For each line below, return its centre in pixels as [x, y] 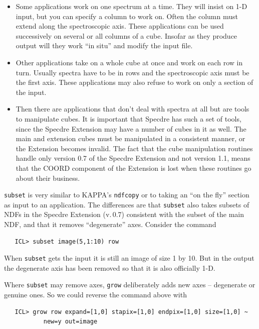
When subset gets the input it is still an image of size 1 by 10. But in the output [129, 258]
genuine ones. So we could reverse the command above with [95, 295]
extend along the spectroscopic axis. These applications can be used [120, 26]
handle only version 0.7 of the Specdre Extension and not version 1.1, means [133, 158]
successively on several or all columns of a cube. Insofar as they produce [126, 35]
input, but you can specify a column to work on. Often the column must [127, 16]
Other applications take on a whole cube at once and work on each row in [129, 62]
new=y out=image [70, 322]
